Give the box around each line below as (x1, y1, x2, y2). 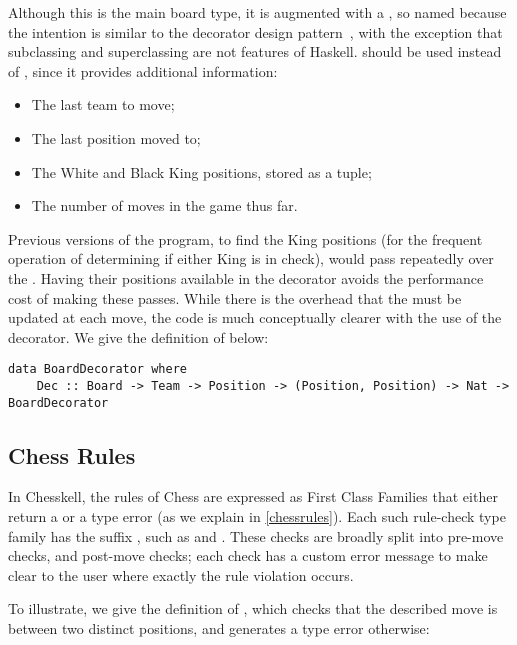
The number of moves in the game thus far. (31, 195, 298, 216)
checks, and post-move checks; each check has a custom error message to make (8, 545, 488, 566)
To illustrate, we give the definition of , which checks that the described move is (8, 598, 498, 619)
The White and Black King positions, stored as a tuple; (31, 161, 372, 182)
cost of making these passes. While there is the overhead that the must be (8, 287, 462, 308)
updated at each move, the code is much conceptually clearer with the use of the (8, 307, 502, 328)
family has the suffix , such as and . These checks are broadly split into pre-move (8, 525, 504, 546)
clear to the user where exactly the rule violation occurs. (8, 564, 354, 585)
